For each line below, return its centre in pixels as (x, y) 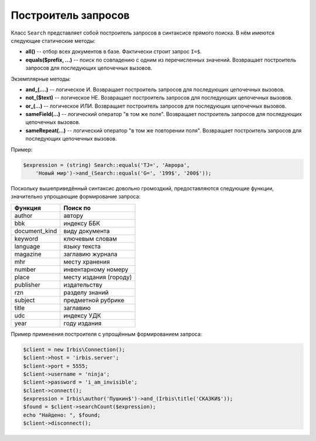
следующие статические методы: (53, 40)
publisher (27, 285)
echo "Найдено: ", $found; (62, 415)
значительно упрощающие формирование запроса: (75, 197)
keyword (26, 238)
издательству (83, 285)
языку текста (82, 246)
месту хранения (87, 262)
